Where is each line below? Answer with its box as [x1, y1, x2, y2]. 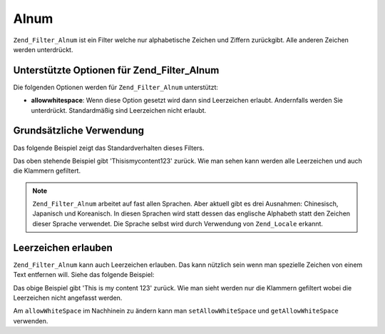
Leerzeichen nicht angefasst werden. [13, 293, 123, 302]
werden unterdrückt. [13, 45, 73, 54]
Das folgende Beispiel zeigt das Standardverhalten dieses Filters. [13, 143, 205, 152]
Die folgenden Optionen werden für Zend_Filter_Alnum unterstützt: [13, 83, 219, 91]
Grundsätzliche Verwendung [13, 125, 145, 137]
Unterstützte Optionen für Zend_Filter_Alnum [13, 64, 220, 76]
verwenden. [13, 316, 48, 325]
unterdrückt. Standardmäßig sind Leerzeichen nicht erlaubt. [31, 106, 207, 114]
